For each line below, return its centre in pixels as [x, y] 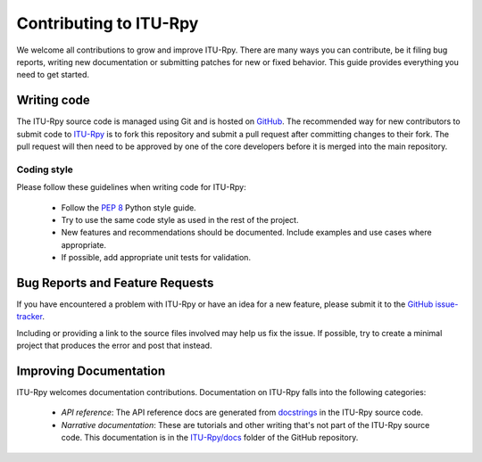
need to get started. [53, 75]
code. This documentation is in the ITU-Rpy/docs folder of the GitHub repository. [210, 438]
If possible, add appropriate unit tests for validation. [156, 258]
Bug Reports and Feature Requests [115, 282]
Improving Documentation [91, 371]
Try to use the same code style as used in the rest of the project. [180, 219]
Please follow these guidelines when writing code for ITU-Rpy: [131, 187]
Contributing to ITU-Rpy [108, 23]
